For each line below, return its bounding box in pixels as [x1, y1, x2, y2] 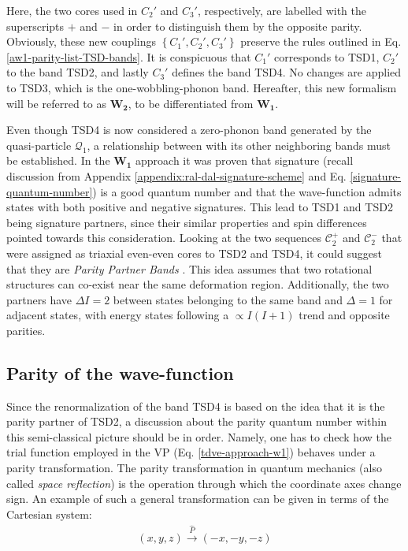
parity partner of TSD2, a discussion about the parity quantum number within [6, 413, 387, 430]
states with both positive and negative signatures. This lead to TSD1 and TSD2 [6, 199, 393, 215]
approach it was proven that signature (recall [135, 152, 354, 169]
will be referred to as [6, 95, 106, 111]
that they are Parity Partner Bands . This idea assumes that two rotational [6, 260, 373, 277]
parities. [6, 322, 46, 338]
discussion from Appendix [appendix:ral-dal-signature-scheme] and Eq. [6, 167, 347, 184]
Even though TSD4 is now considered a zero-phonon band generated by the [6, 121, 372, 138]
